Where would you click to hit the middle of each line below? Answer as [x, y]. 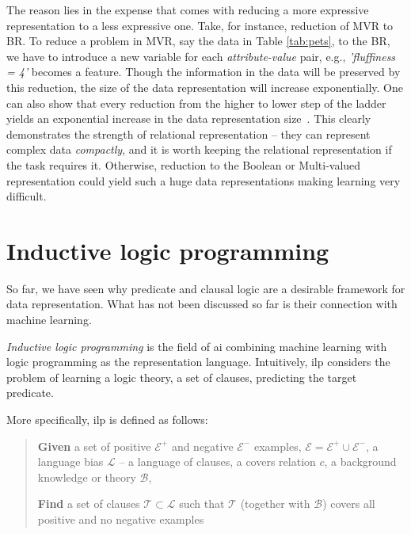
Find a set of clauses [89, 503]
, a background [360, 462]
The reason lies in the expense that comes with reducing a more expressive [188, 10]
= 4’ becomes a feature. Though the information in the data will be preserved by [204, 72]
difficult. [27, 196]
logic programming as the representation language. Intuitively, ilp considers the [198, 362]
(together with [275, 503]
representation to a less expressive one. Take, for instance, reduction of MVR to [200, 25]
